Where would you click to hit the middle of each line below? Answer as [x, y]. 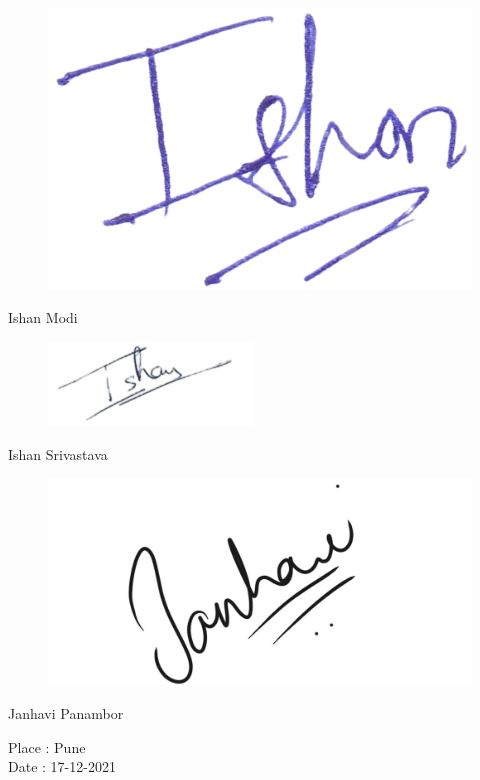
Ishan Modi [43, 317]
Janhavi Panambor [66, 713]
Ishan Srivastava [58, 453]
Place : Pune [47, 746]
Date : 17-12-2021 [62, 766]
